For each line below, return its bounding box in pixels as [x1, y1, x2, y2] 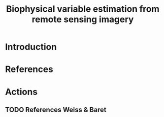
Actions [5, 86, 38, 97]
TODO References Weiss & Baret [5, 105, 107, 114]
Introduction [5, 42, 57, 52]
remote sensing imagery [32, 14, 134, 25]
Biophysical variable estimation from [6, 3, 160, 15]
